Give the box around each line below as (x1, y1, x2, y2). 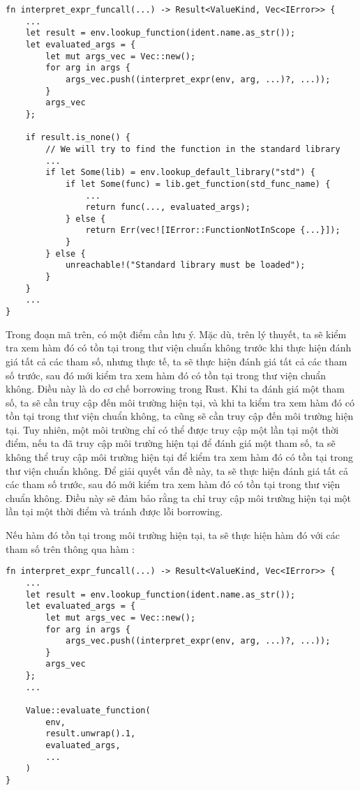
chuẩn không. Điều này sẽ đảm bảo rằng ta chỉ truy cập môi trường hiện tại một (6, 490, 352, 505)
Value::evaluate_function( (25, 706, 151, 716)
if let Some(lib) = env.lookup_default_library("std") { (45, 167, 315, 178)
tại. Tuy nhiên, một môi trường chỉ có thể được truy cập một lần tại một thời (6, 422, 339, 436)
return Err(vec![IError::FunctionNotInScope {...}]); (85, 225, 340, 236)
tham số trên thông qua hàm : (6, 541, 135, 556)
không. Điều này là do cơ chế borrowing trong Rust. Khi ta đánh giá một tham (6, 381, 345, 396)
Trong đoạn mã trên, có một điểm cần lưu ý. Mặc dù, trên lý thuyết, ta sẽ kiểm (6, 326, 347, 341)
